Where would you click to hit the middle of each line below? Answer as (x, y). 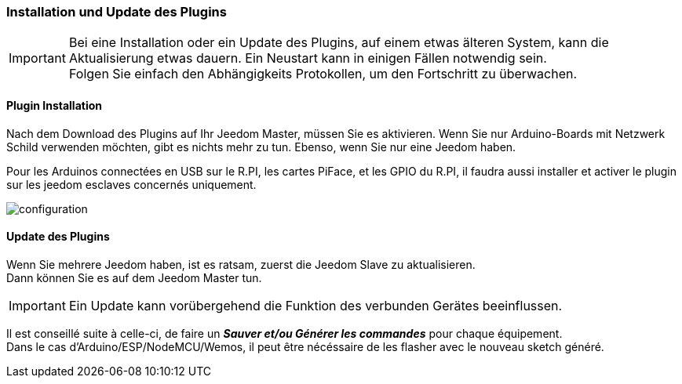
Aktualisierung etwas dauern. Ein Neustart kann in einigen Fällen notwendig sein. (308, 58)
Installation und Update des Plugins (117, 12)
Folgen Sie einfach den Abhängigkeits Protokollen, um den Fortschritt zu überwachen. (323, 74)
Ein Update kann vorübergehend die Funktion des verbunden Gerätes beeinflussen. (315, 305)
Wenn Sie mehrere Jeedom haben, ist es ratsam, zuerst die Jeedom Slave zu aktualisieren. (241, 264)
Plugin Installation (55, 105)
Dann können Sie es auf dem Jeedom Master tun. (134, 277)
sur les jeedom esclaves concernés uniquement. (131, 184)
